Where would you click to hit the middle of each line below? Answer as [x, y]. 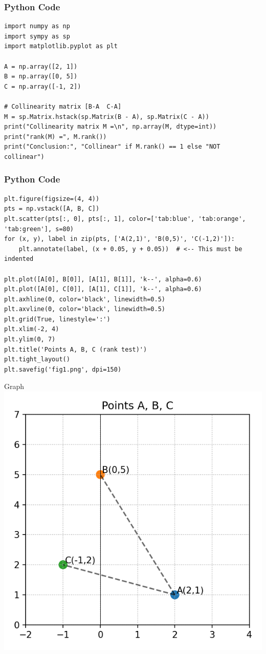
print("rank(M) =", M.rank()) [56, 137]
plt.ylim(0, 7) [30, 340]
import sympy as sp [37, 36]
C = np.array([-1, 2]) [43, 86]
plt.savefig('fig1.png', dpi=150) [63, 369]
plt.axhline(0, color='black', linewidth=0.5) [85, 299]
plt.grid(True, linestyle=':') [57, 319]
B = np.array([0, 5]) [41, 77]
